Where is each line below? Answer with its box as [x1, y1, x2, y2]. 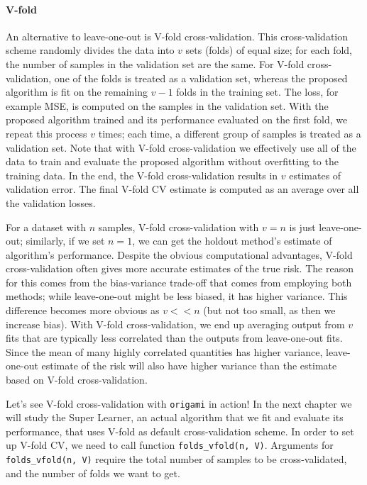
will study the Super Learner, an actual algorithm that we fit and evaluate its [6, 410, 344, 425]
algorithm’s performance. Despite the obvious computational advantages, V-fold [6, 247, 353, 262]
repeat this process [6, 126, 87, 140]
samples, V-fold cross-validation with [98, 219, 259, 234]
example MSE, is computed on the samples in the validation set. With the [6, 98, 329, 113]
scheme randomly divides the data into [6, 43, 175, 57]
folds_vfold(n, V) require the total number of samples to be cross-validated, [6, 452, 347, 467]
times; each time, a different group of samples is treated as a [98, 126, 361, 140]
